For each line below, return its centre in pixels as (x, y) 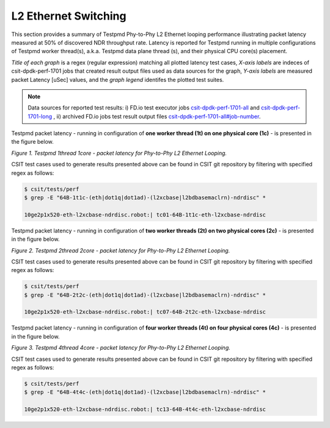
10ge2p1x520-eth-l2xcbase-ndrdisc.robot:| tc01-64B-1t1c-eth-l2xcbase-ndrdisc (145, 215)
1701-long (40, 116)
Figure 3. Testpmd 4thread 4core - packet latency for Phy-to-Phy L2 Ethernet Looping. (121, 348)
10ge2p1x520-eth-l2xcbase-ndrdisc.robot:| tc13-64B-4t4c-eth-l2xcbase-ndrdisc (145, 409)
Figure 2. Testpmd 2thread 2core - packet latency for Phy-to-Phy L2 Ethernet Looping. (121, 250)
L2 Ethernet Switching (69, 16)
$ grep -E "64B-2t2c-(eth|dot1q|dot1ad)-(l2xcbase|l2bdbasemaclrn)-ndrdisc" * (145, 295)
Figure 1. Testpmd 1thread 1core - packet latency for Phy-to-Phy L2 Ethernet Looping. (119, 153)
